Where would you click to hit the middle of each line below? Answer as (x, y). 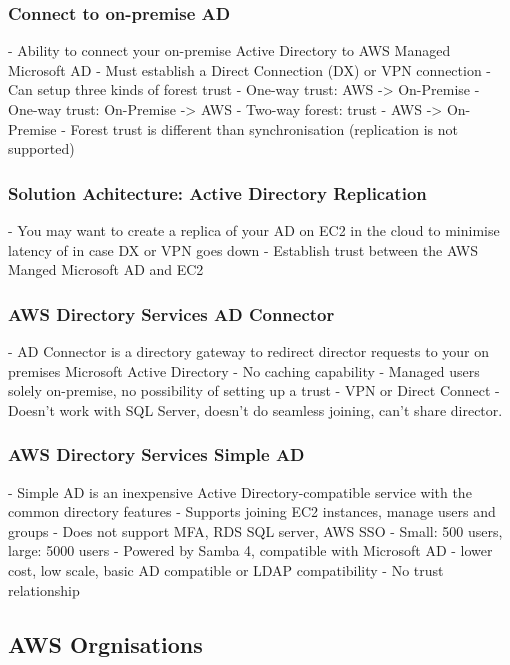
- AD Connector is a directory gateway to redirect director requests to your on (249, 351)
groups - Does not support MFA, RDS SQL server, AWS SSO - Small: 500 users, (255, 530)
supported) (41, 148)
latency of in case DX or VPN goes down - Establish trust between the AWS (243, 249)
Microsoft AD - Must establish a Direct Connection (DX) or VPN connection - (250, 69)
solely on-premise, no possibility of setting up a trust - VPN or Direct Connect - (254, 390)
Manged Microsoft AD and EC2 (106, 269)
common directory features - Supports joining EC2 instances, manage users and (252, 511)
